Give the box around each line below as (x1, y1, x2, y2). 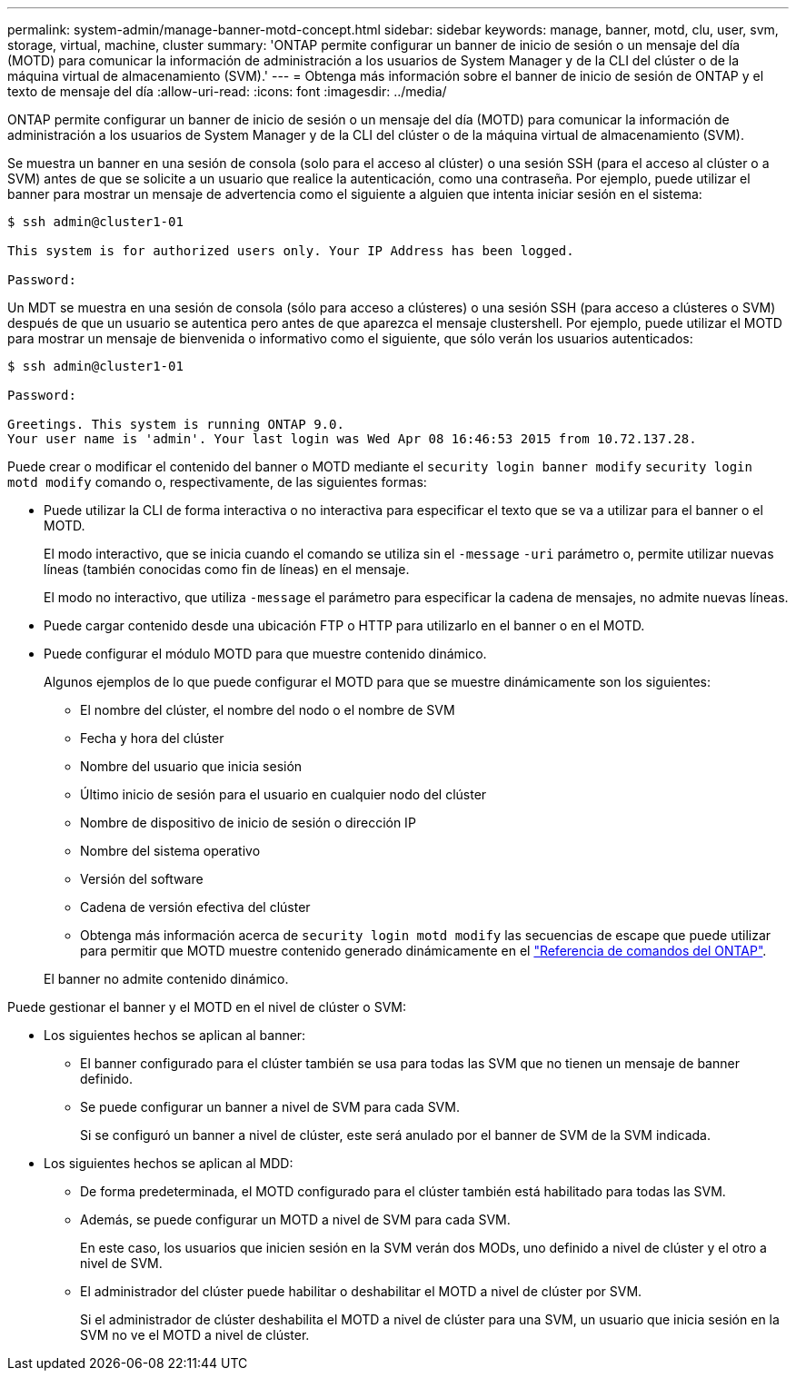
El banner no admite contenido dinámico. (44, 971, 289, 986)
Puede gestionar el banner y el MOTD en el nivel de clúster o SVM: (7, 999, 406, 1015)
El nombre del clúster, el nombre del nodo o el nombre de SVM (80, 702, 455, 718)
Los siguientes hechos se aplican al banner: (44, 1027, 306, 1043)
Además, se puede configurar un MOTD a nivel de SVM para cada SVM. (80, 1212, 511, 1227)
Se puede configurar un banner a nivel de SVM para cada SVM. (80, 1099, 460, 1115)
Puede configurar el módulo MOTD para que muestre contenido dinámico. (44, 646, 487, 661)
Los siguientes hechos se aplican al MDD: (44, 1155, 294, 1171)
